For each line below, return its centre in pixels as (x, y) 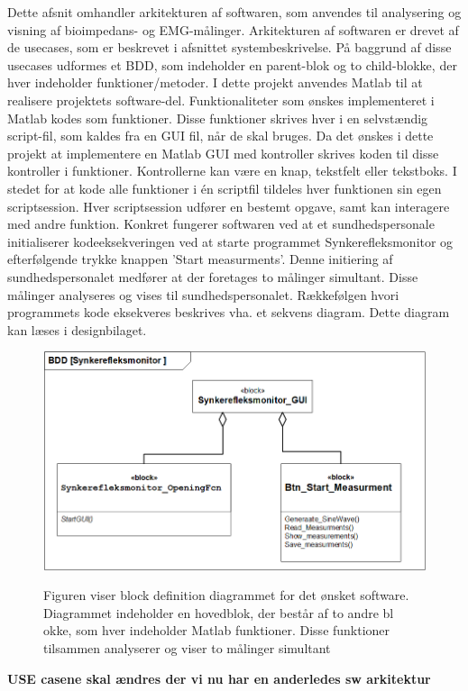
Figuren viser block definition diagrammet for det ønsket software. (226, 595)
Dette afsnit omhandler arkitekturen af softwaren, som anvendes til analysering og (234, 12)
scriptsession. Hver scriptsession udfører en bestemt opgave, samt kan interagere (229, 206)
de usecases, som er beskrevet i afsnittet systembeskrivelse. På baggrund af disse (229, 47)
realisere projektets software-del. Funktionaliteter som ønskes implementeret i (221, 100)
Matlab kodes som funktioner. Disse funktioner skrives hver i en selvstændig (218, 118)
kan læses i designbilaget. (77, 329)
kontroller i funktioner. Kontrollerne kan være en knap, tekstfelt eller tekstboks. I (232, 171)
